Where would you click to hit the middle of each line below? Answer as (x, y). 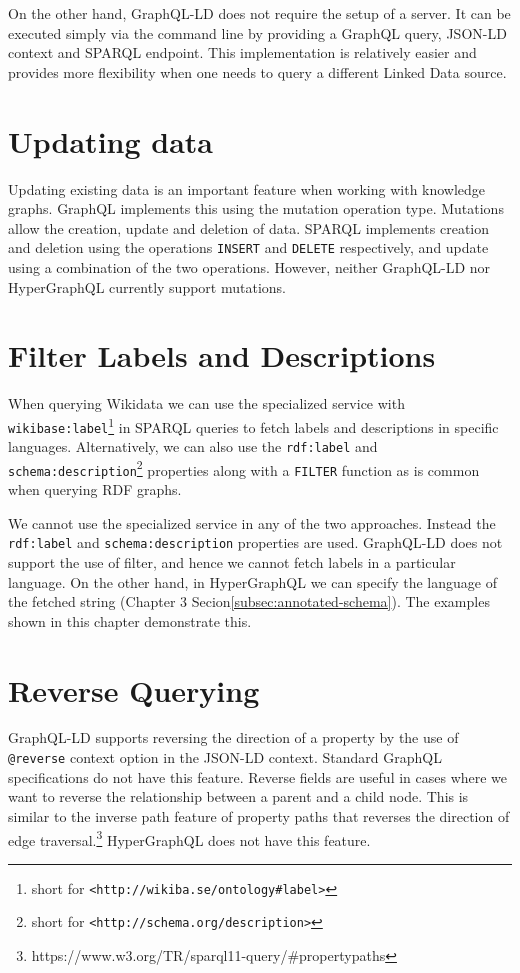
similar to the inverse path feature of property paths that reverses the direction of (259, 815)
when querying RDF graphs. (95, 489)
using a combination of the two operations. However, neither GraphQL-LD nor (249, 266)
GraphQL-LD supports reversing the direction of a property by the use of (233, 737)
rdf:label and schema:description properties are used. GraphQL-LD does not (255, 542)
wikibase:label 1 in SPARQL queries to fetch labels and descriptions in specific (253, 425)
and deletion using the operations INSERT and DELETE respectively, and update (248, 247)
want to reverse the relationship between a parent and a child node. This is (238, 796)
